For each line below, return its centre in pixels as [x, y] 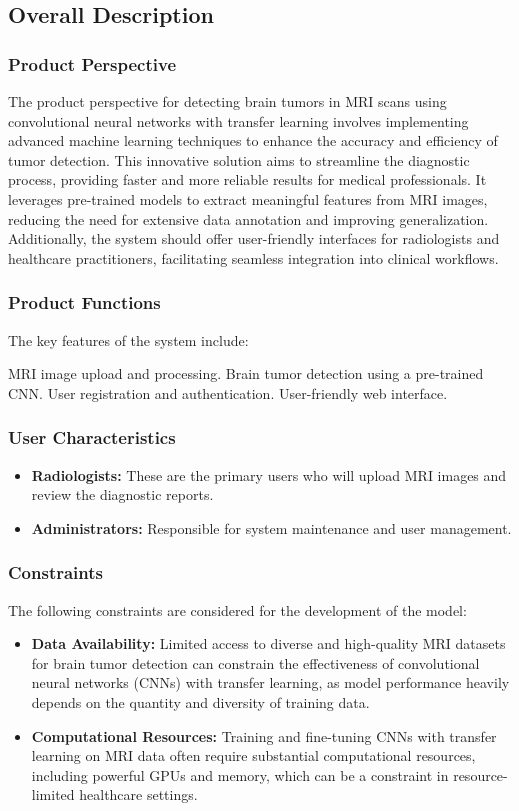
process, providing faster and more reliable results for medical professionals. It [247, 179]
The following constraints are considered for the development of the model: [237, 609]
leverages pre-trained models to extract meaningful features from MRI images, [248, 198]
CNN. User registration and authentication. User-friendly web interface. [228, 392]
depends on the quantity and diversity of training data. [200, 701]
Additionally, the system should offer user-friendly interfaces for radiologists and [254, 238]
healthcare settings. [138, 794]
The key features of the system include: [128, 339]
